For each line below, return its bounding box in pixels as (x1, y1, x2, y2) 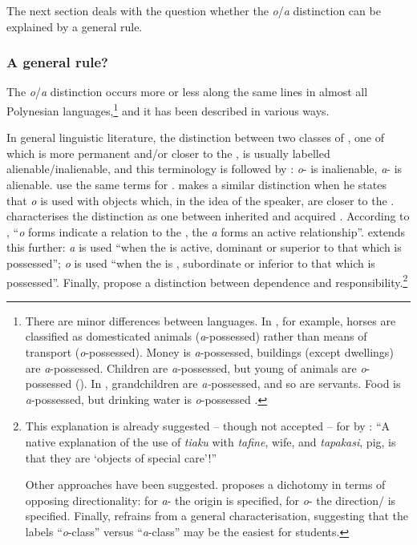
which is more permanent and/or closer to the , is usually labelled (6, 144, 330, 161)
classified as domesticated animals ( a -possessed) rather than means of (25, 328, 367, 345)
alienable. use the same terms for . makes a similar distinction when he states (6, 176, 387, 193)
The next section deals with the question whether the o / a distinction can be (6, 2, 381, 18)
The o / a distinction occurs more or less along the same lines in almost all (6, 83, 368, 100)
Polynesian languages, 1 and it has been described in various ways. (6, 100, 330, 119)
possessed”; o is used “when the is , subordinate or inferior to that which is (6, 255, 375, 271)
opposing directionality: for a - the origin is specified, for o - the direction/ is (25, 491, 396, 508)
